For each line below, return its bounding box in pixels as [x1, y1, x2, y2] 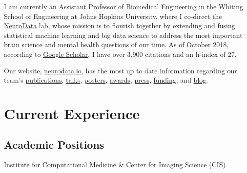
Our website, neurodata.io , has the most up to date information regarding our [4, 65, 237, 75]
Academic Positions [4, 137, 104, 152]
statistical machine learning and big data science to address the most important [4, 30, 243, 40]
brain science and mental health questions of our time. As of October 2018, [4, 39, 229, 50]
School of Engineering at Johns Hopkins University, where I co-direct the [4, 11, 222, 21]
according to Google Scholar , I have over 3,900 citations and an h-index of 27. [4, 49, 237, 59]
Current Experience [4, 103, 140, 123]
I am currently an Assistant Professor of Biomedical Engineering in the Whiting [4, 1, 244, 11]
